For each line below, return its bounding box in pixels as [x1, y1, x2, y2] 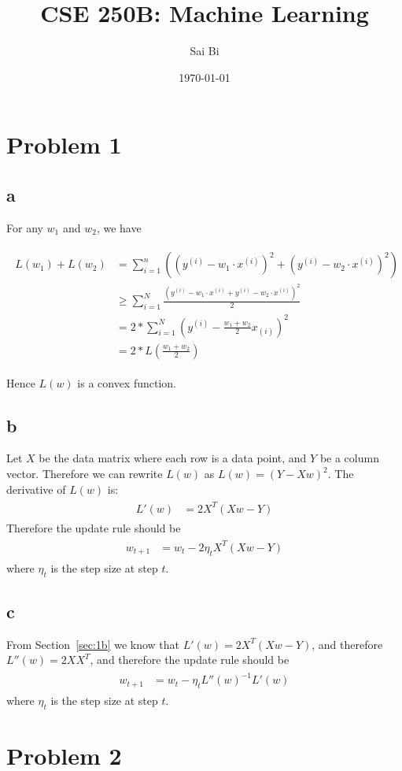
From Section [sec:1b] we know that [6, 636, 180, 652]
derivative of [6, 480, 66, 497]
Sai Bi [190, 43, 219, 59]
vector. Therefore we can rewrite [6, 465, 163, 482]
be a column [319, 450, 379, 466]
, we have [96, 219, 142, 235]
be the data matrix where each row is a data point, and [39, 450, 307, 466]
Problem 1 [6, 128, 122, 161]
